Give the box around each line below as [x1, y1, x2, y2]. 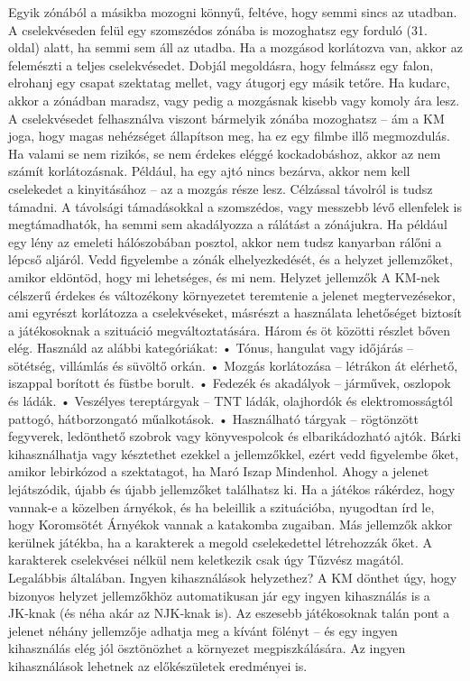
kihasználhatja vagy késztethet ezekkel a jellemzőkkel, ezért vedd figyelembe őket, [8, 444, 459, 463]
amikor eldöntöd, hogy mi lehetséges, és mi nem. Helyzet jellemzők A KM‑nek [8, 267, 440, 286]
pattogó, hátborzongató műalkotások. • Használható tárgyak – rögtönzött [8, 409, 419, 428]
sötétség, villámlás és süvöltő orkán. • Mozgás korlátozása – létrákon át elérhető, [8, 355, 458, 374]
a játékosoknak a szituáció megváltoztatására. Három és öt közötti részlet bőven [8, 320, 451, 339]
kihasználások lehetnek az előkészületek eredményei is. [8, 656, 308, 675]
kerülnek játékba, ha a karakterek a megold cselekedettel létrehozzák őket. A [8, 532, 432, 551]
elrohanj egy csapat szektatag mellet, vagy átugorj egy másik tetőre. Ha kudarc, [8, 73, 450, 92]
